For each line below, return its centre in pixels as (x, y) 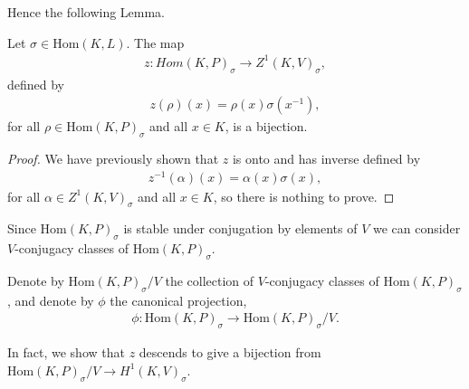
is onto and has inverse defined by (326, 158)
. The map (155, 42)
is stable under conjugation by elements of (240, 228)
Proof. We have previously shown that (113, 158)
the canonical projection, (178, 300)
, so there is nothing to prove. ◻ (304, 196)
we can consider (416, 228)
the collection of (210, 281)
